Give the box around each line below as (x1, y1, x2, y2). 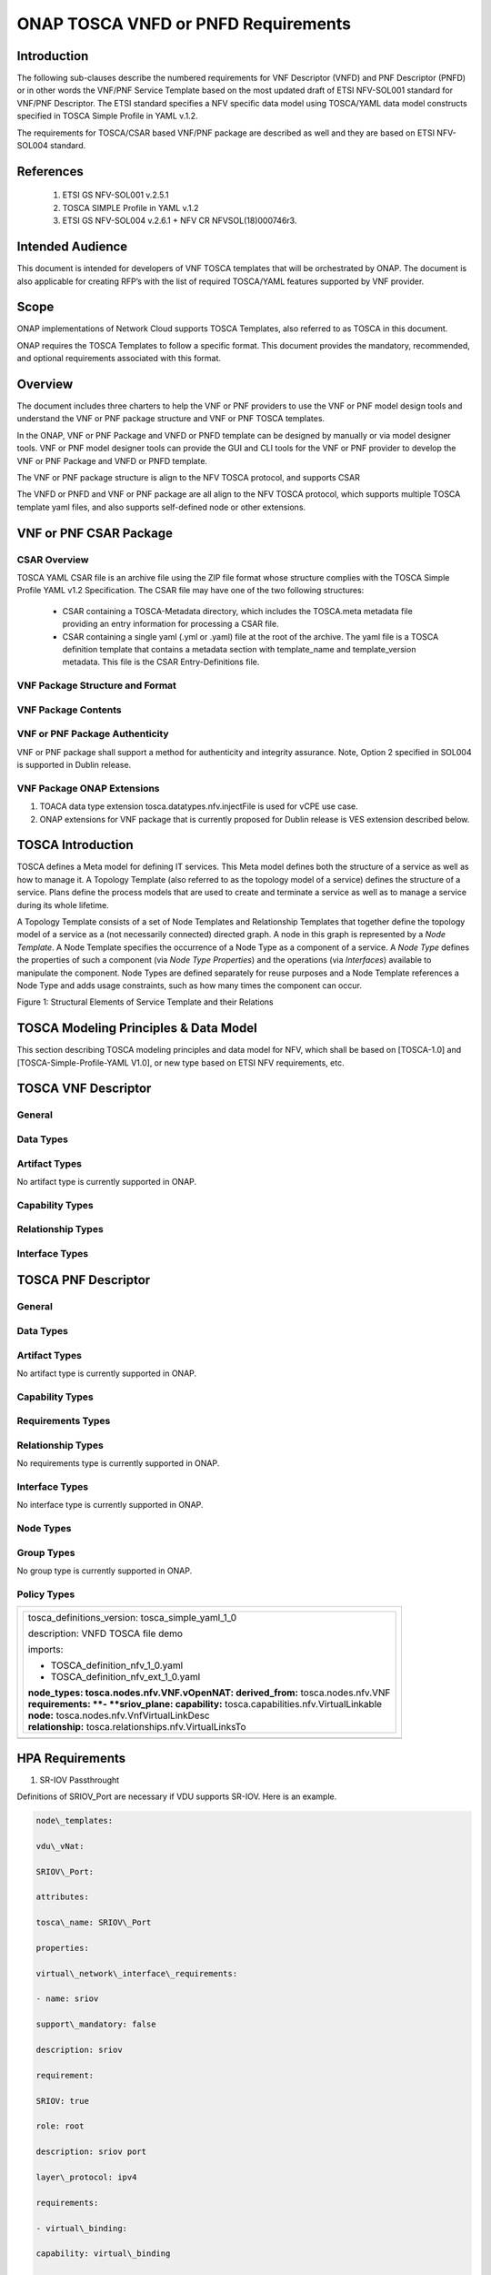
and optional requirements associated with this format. (16, 353, 222, 364)
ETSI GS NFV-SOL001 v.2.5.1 (62, 189, 169, 200)
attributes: (35, 1892, 90, 1902)
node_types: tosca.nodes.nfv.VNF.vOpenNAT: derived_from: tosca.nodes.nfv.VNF (27, 1686, 391, 1699)
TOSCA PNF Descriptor (16, 1272, 151, 1288)
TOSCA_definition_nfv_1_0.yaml (50, 1659, 184, 1672)
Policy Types (16, 1588, 75, 1601)
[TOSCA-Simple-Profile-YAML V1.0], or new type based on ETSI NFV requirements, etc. (16, 1057, 345, 1068)
